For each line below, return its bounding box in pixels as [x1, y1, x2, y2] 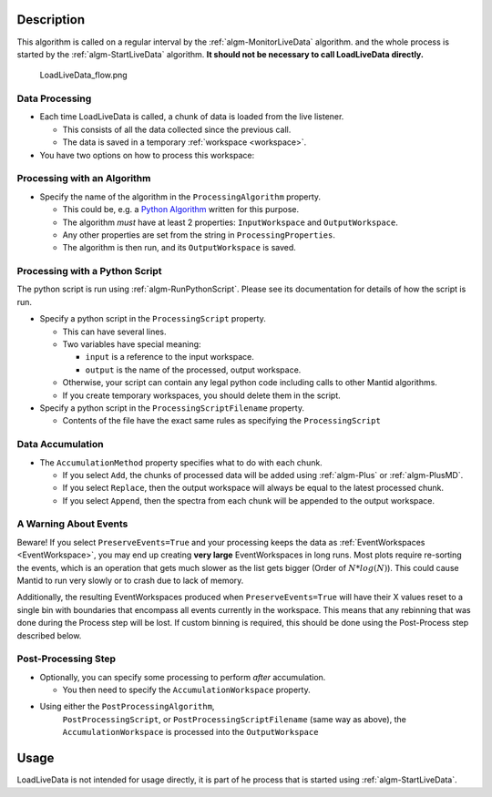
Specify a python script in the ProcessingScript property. [39, 313, 266, 324]
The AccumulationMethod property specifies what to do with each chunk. [39, 456, 323, 468]
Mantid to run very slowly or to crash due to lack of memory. [16, 575, 244, 586]
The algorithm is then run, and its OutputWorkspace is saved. [62, 242, 296, 253]
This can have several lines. [62, 326, 167, 337]
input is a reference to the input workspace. [85, 352, 255, 363]
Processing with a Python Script [16, 265, 163, 278]
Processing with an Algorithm [16, 172, 151, 185]
